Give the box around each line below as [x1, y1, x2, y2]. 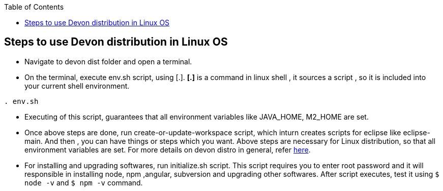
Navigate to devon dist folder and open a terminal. [24, 57, 192, 66]
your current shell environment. [24, 81, 130, 90]
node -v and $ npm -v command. [24, 178, 143, 187]
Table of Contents [4, 3, 64, 11]
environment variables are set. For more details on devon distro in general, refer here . [24, 145, 311, 154]
